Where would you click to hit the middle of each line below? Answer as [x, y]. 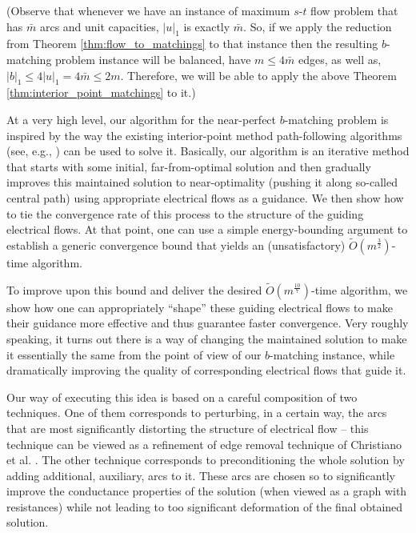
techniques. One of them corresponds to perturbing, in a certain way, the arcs [197, 413]
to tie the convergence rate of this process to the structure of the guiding [185, 213]
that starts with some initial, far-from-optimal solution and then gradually [189, 166]
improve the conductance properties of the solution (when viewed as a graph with [207, 491]
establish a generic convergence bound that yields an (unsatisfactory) [176, 244]
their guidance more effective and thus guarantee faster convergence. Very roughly [208, 323]
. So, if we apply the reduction [318, 26]
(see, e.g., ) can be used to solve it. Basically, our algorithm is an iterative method [208, 151]
